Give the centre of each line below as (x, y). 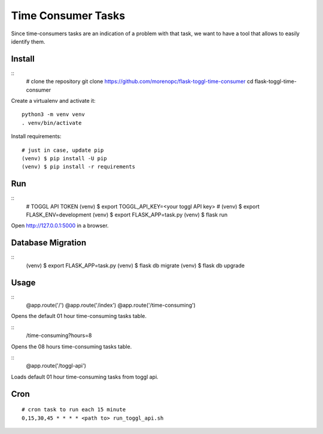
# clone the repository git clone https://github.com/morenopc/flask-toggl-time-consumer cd (140, 81)
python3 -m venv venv (53, 114)
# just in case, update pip (63, 150)
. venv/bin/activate (52, 123)
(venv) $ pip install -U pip (64, 158)
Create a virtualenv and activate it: (53, 101)
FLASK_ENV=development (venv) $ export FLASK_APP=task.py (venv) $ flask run (127, 215)
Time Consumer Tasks (68, 16)
